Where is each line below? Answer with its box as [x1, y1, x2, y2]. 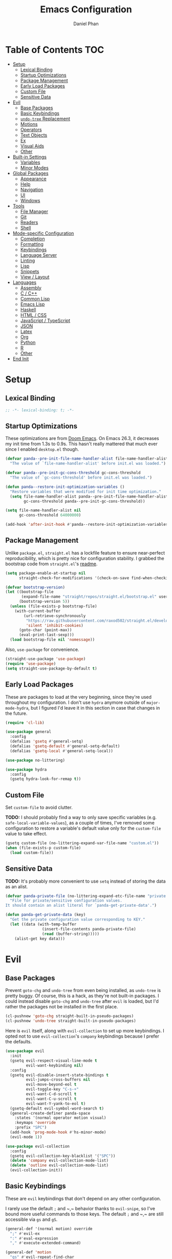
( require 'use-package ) [5, 661, 56, 666]
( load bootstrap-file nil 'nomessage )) [10, 637, 95, 642]
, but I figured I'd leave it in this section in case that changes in [28, 704, 160, 711]
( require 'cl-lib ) [5, 720, 45, 725]
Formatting [20, 241, 44, 247]
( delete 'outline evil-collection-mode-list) [10, 1163, 109, 1168]
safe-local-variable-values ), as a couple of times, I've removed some [5, 820, 155, 826]
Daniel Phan [73, 21, 99, 27]
